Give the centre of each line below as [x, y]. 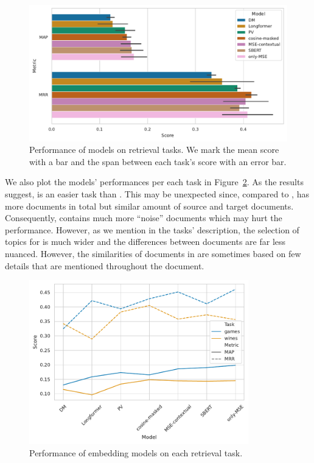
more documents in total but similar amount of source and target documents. [149, 206]
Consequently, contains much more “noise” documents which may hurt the [144, 218]
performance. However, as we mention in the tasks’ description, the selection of [152, 229]
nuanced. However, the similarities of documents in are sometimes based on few [153, 253]
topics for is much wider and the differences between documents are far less [145, 242]
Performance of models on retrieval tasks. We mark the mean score [154, 150]
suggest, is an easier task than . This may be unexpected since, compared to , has [157, 193]
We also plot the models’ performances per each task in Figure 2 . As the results [154, 182]
